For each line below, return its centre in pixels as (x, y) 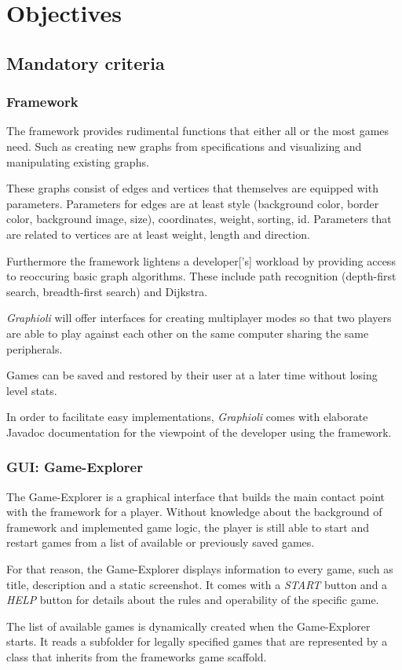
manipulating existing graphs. (78, 161)
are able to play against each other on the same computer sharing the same (188, 333)
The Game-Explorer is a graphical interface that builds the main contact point (196, 496)
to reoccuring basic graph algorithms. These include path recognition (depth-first (201, 276)
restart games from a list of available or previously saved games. (161, 542)
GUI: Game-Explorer (75, 467)
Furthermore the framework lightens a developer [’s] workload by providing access (201, 260)
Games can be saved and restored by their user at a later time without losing (192, 375)
